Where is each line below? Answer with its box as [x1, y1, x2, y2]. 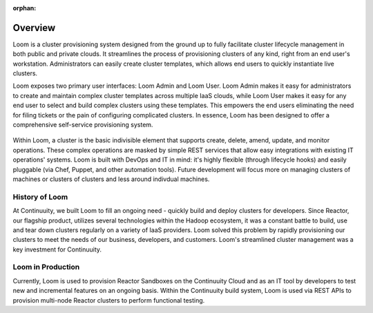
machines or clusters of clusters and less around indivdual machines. [12, 175, 210, 183]
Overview [12, 21, 56, 34]
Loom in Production [12, 263, 80, 272]
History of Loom [12, 192, 68, 202]
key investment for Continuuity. [12, 245, 102, 254]
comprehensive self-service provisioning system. [12, 121, 153, 129]
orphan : [12, 4, 37, 12]
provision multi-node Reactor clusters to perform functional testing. [12, 296, 205, 304]
